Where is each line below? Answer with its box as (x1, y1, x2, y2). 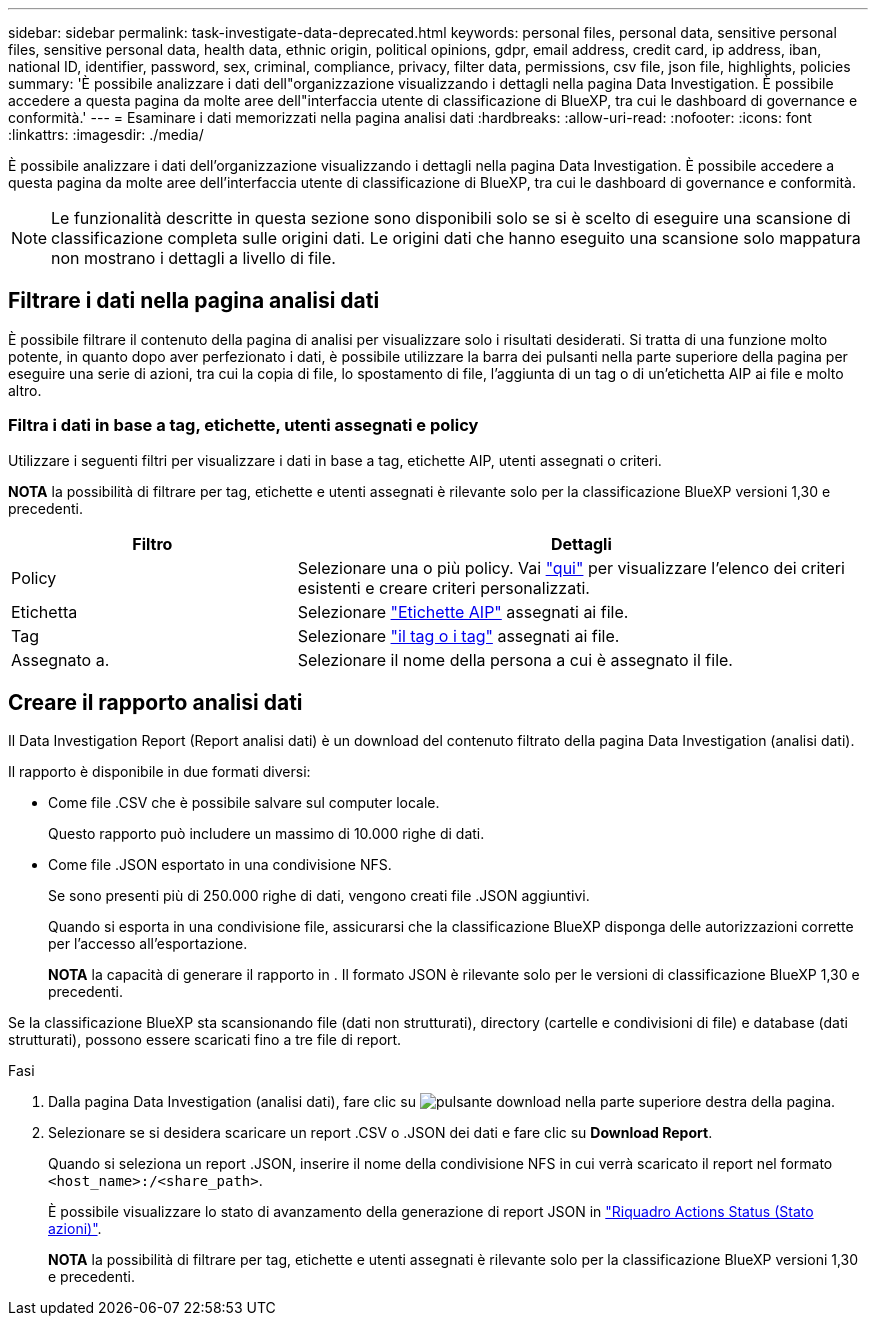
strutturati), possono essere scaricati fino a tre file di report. (8, 1031, 402, 1049)
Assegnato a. (11, 649, 110, 670)
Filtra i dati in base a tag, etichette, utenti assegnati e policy (8, 415, 479, 436)
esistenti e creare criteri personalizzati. (297, 577, 590, 598)
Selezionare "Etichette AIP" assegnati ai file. (297, 601, 629, 622)
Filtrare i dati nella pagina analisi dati (8, 288, 380, 314)
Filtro (132, 533, 173, 554)
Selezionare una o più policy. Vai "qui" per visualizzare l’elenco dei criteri (297, 557, 845, 578)
